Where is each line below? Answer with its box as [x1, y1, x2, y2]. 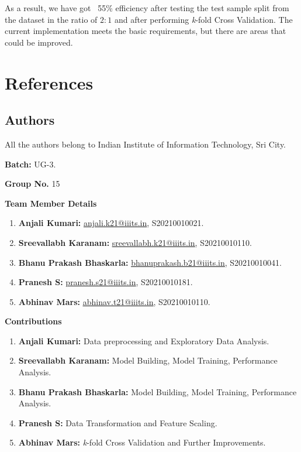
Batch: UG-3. [5, 157, 56, 170]
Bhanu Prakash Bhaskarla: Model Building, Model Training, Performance [18, 385, 297, 398]
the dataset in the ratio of [5, 13, 98, 25]
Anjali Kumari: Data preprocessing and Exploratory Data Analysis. [18, 334, 269, 347]
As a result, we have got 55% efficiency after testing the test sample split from [5, 2, 289, 13]
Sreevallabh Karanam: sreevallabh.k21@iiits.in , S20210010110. [18, 236, 252, 248]
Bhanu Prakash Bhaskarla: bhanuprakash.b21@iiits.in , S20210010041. [18, 256, 282, 268]
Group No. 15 [5, 177, 60, 190]
